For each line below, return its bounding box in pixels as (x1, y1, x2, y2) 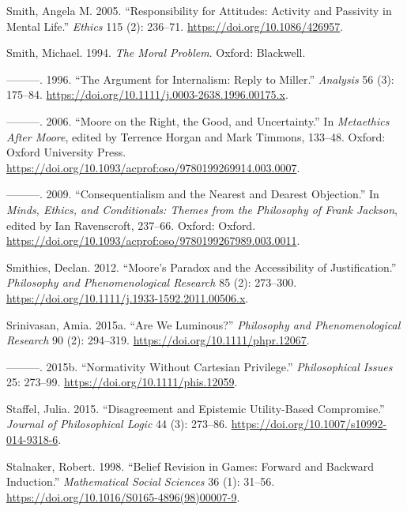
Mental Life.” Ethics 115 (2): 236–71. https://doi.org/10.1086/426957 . (6, 17, 344, 34)
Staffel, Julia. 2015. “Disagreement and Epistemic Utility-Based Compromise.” (6, 400, 385, 416)
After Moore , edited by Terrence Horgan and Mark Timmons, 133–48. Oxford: (6, 128, 386, 145)
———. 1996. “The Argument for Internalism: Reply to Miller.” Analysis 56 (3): (6, 70, 394, 87)
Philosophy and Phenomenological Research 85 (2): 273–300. (6, 274, 297, 291)
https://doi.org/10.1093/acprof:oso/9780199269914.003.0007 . (6, 159, 300, 175)
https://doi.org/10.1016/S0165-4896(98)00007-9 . (6, 488, 240, 505)
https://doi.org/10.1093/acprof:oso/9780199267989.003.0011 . (6, 232, 300, 249)
